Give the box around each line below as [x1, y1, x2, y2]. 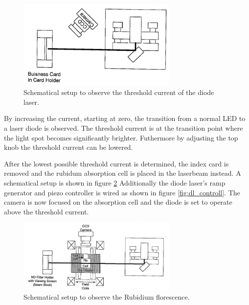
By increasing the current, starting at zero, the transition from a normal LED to [4, 113, 246, 123]
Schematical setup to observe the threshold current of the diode [23, 87, 214, 97]
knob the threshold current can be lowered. [4, 142, 133, 152]
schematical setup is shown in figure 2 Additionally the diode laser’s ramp [4, 178, 226, 188]
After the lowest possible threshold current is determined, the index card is [4, 158, 229, 168]
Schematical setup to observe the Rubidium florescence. [23, 291, 190, 302]
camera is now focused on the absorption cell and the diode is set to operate [4, 197, 232, 207]
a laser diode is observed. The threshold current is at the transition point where [4, 123, 243, 133]
